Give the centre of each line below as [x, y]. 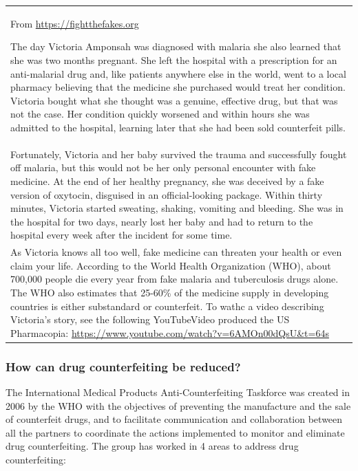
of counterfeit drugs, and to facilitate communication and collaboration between [174, 419]
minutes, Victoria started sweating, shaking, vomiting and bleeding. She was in [177, 208]
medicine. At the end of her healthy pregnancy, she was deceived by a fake [167, 180]
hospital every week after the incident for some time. [122, 235]
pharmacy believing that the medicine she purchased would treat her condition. [178, 87]
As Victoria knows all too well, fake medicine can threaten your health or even [176, 252]
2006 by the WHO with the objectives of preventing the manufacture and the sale [178, 405]
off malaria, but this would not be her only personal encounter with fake [163, 167]
